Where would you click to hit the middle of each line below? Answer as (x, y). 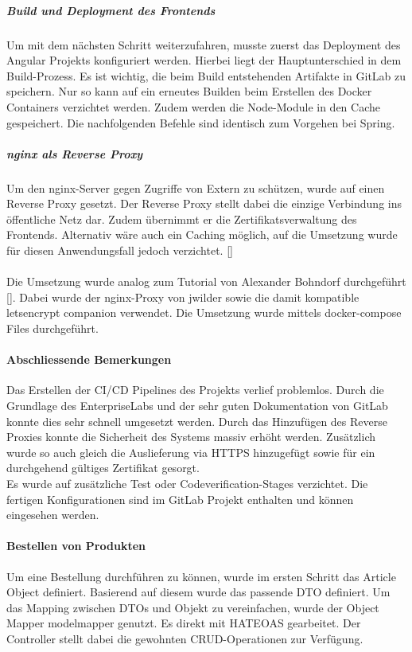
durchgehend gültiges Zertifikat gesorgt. (103, 468)
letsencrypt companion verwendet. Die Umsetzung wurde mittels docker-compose (204, 312)
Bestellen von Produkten (76, 546)
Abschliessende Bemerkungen (89, 359)
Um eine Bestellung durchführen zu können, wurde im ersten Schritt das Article (201, 576)
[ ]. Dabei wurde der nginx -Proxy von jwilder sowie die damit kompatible (183, 297)
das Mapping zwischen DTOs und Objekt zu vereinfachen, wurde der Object (193, 607)
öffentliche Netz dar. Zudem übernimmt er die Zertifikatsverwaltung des (182, 219)
